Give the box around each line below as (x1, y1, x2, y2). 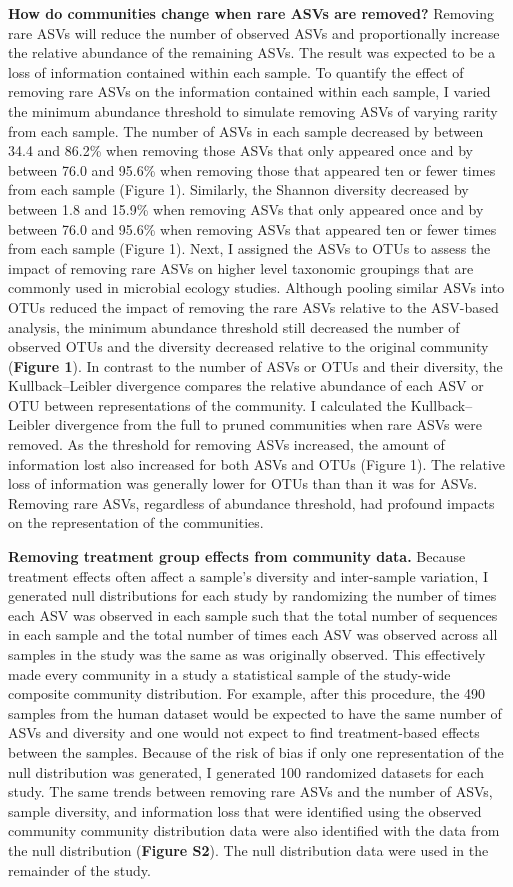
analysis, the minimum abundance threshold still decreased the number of (8, 316, 460, 337)
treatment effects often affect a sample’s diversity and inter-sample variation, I (8, 565, 488, 586)
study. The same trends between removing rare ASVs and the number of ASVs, (8, 781, 493, 802)
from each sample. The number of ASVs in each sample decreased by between (8, 120, 484, 141)
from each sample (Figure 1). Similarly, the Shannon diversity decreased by (8, 179, 469, 200)
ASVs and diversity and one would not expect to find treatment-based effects (8, 722, 480, 743)
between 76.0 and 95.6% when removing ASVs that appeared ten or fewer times (8, 218, 497, 239)
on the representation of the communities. (8, 512, 264, 533)
